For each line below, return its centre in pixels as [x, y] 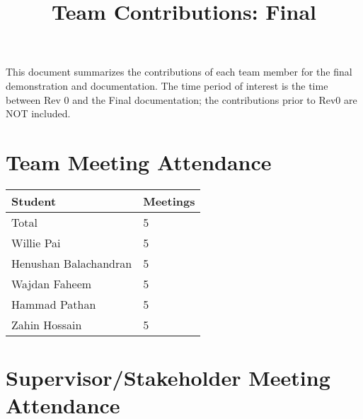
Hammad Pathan [54, 304]
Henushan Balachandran [72, 263]
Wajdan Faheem [52, 283]
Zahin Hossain [47, 324]
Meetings [169, 201]
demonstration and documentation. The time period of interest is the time [167, 85]
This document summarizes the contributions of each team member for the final [179, 72]
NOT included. [38, 113]
